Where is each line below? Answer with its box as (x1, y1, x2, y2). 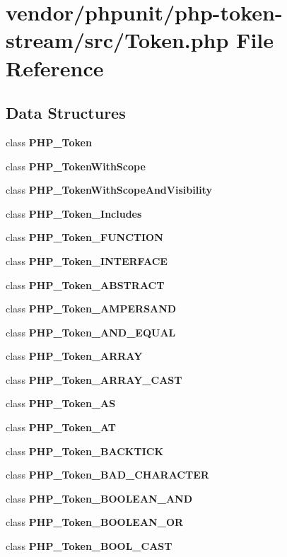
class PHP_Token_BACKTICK (6, 443, 164, 458)
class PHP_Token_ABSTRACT (6, 277, 165, 292)
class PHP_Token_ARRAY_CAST (6, 372, 182, 387)
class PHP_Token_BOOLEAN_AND (6, 491, 192, 505)
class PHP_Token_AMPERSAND (6, 301, 177, 316)
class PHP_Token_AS (6, 396, 116, 411)
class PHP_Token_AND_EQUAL (6, 324, 176, 339)
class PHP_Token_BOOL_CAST (6, 539, 172, 553)
